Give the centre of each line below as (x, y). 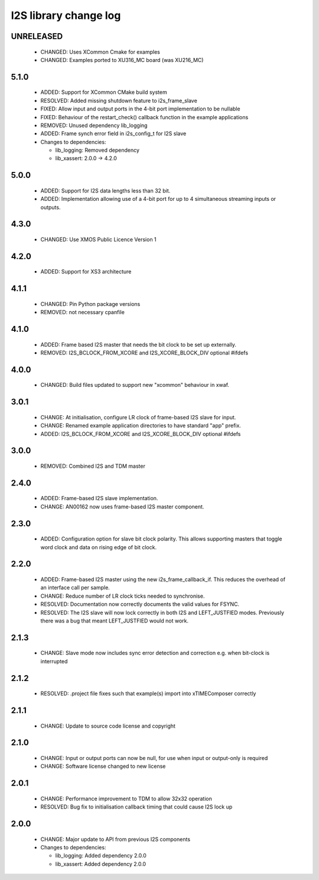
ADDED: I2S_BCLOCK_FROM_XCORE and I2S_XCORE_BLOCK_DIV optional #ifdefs (141, 434)
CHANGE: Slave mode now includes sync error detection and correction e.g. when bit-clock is (155, 653)
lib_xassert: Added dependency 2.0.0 (101, 864)
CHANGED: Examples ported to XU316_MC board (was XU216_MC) (122, 60)
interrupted (54, 661)
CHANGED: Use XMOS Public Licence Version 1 (98, 240)
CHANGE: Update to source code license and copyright (108, 726)
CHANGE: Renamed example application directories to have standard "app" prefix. (141, 426)
